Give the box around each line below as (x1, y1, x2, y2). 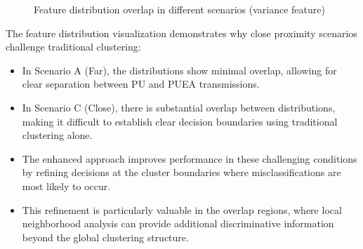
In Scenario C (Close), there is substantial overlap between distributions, (22, 100, 336, 114)
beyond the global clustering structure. (22, 229, 189, 244)
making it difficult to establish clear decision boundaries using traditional (22, 114, 338, 128)
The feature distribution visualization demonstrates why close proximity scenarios (6, 25, 357, 40)
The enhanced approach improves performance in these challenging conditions (22, 151, 357, 166)
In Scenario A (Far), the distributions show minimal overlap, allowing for (22, 62, 337, 77)
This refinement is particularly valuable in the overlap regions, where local (22, 202, 342, 217)
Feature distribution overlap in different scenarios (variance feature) (34, 2, 325, 16)
